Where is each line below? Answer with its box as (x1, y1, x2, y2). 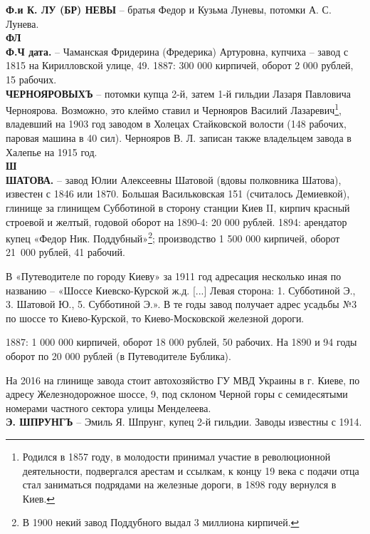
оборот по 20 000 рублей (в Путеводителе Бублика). (6, 348, 231, 363)
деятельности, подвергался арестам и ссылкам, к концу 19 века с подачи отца (22, 463, 359, 478)
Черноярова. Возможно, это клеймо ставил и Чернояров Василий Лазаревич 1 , (6, 101, 342, 117)
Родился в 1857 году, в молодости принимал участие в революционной (22, 448, 331, 463)
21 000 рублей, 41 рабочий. (6, 245, 125, 260)
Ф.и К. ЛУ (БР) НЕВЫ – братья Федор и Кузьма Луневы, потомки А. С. (6, 2, 332, 16)
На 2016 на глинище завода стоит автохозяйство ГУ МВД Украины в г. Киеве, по (6, 372, 360, 387)
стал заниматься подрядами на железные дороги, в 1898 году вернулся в (22, 477, 337, 492)
